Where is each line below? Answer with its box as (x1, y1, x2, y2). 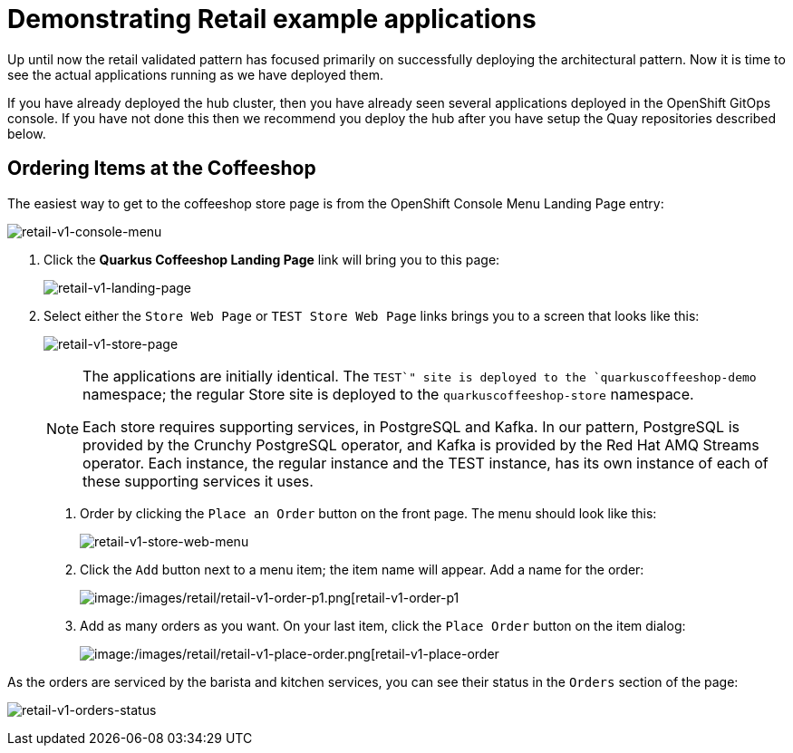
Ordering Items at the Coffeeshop (7, 157, 316, 180)
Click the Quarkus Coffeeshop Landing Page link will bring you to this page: (44, 251, 500, 267)
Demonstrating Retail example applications (7, 4, 537, 34)
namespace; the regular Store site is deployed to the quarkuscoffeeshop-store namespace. (82, 384, 694, 403)
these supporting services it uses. (82, 471, 314, 490)
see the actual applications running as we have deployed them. (7, 66, 384, 82)
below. (7, 125, 46, 141)
